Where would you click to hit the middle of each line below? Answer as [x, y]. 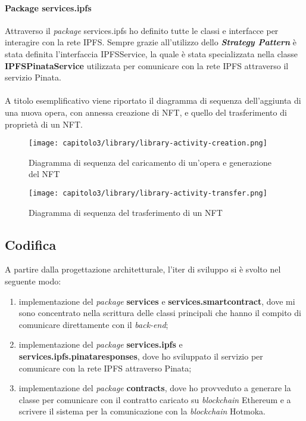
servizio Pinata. [33, 77]
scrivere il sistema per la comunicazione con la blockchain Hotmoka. [142, 411]
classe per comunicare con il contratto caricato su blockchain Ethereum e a [155, 399]
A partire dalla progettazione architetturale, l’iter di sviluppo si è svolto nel [143, 269]
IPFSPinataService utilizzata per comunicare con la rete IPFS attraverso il [147, 65]
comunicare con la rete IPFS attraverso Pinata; [105, 368]
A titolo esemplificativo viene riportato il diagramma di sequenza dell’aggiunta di [153, 100]
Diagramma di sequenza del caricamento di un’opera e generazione [150, 162]
